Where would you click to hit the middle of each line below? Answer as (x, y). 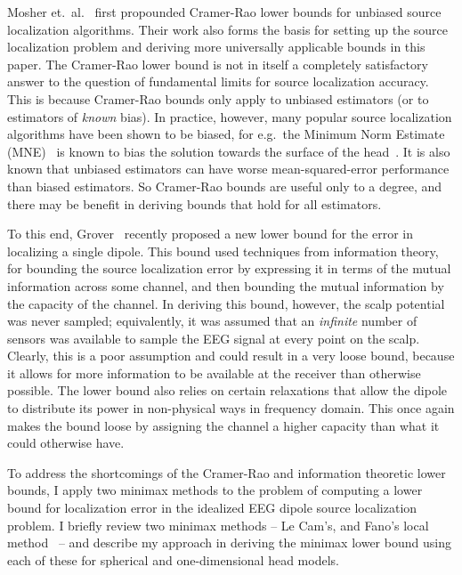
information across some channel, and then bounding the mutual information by (226, 285)
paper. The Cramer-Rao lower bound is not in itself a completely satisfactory (218, 64)
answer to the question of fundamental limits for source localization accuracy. (218, 81)
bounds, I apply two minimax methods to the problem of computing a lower (215, 490)
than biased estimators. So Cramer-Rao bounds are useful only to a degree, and (225, 186)
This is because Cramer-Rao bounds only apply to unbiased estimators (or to (218, 98)
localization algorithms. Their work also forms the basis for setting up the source (228, 29)
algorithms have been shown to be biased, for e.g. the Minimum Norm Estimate (226, 134)
